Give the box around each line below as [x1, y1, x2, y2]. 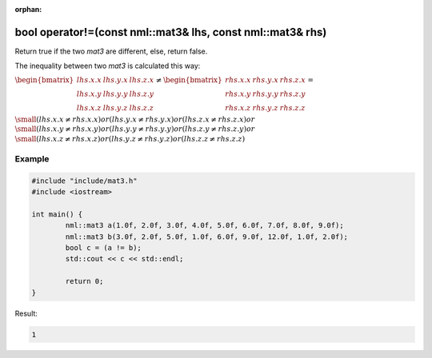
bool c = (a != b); [65, 243, 142, 252]
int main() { [31, 209, 83, 219]
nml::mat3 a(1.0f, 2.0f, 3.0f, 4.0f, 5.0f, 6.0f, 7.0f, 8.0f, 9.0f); [65, 221, 344, 230]
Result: [14, 308, 38, 318]
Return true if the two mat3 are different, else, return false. [14, 46, 208, 56]
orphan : [14, 5, 42, 14]
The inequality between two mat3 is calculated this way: [14, 61, 201, 71]
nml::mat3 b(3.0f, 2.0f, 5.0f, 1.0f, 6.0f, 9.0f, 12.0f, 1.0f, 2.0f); [65, 232, 348, 241]
